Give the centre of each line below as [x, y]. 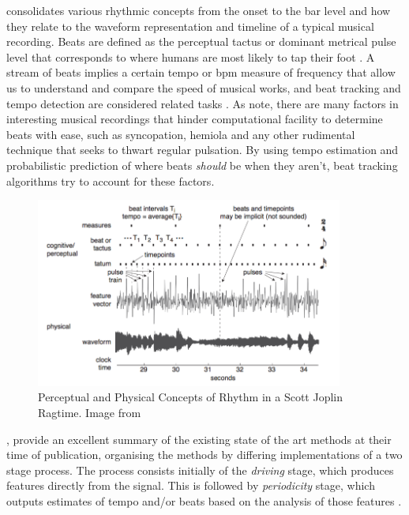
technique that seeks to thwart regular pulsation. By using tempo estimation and [203, 150]
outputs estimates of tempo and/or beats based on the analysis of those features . [204, 500]
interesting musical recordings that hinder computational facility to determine [195, 119]
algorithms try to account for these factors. [111, 180]
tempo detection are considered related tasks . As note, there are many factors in [203, 103]
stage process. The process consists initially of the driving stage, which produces [200, 470]
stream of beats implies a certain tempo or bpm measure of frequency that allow [201, 72]
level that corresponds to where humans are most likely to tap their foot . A [191, 56]
